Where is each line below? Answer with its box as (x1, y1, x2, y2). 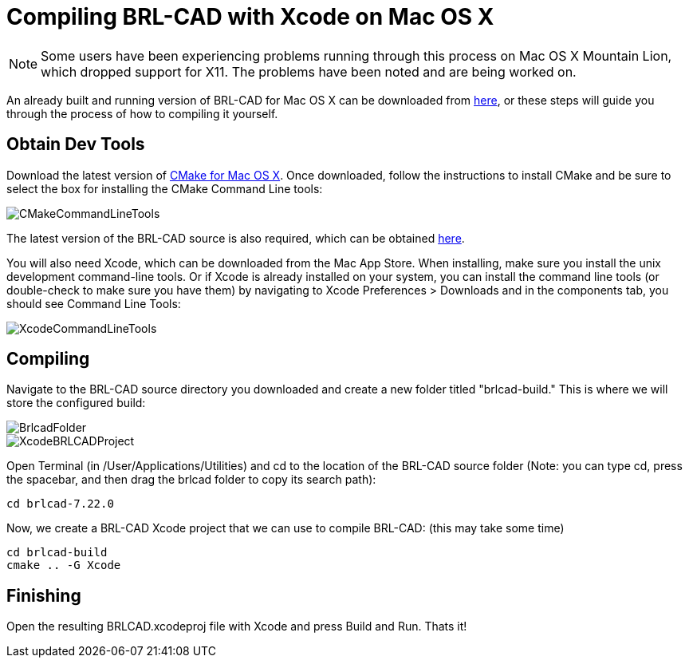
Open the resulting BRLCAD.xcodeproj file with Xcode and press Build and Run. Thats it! (6, 619, 467, 634)
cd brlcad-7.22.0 (6, 497, 114, 511)
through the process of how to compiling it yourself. (6, 106, 278, 121)
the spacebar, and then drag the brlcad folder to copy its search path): (6, 472, 376, 487)
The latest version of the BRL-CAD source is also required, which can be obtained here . (6, 231, 465, 245)
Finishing (6, 585, 81, 606)
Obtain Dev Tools (6, 134, 145, 155)
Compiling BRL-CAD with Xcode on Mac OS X (6, 3, 494, 30)
